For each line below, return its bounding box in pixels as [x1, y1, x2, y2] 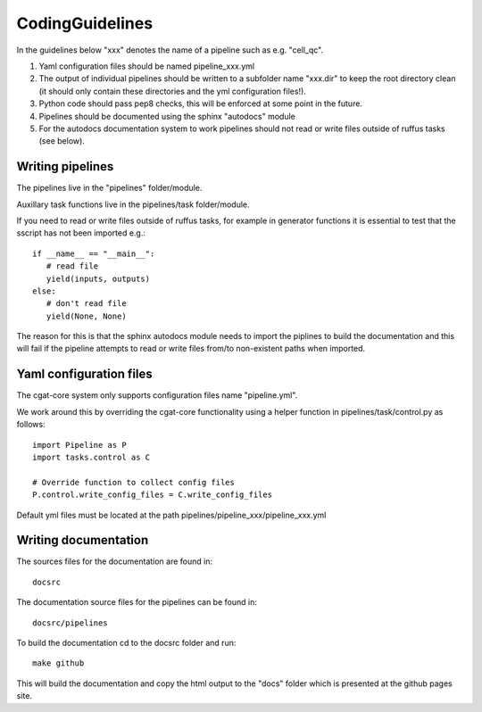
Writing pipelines [16, 159, 114, 174]
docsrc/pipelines [32, 617, 108, 628]
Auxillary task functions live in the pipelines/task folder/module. [16, 199, 250, 210]
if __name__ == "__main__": [32, 248, 155, 259]
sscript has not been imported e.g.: [16, 228, 146, 238]
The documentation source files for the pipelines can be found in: [16, 597, 258, 608]
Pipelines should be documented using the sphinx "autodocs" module [38, 111, 296, 121]
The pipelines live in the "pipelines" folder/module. [16, 183, 203, 194]
